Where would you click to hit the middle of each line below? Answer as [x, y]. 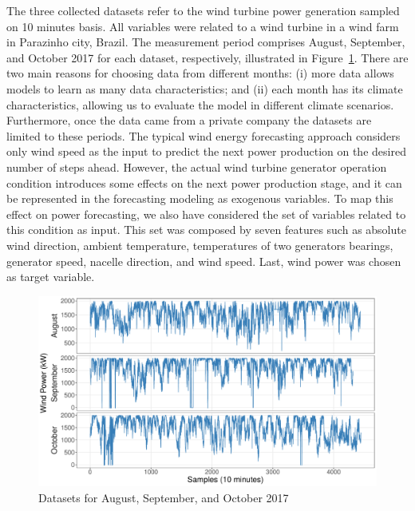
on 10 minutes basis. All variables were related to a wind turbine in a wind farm [203, 26]
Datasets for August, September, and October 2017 [164, 497]
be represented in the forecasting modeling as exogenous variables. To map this [200, 198]
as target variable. [51, 277]
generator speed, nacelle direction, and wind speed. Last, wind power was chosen [204, 261]
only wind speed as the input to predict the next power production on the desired [206, 151]
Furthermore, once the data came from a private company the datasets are [189, 120]
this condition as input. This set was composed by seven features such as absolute [206, 230]
